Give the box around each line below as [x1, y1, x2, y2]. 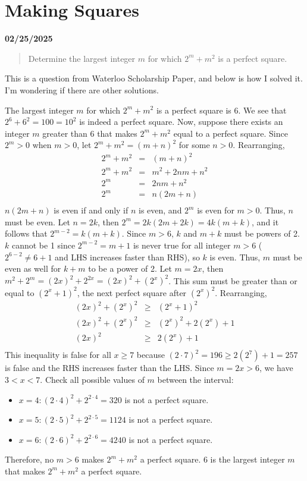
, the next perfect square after [77, 286, 187, 298]
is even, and [139, 204, 182, 216]
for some [178, 139, 210, 151]
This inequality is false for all [5, 348, 111, 361]
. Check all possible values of [40, 373, 145, 385]
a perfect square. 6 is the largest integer [140, 453, 285, 466]
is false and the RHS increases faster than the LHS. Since [5, 361, 214, 374]
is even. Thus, [209, 250, 261, 263]
